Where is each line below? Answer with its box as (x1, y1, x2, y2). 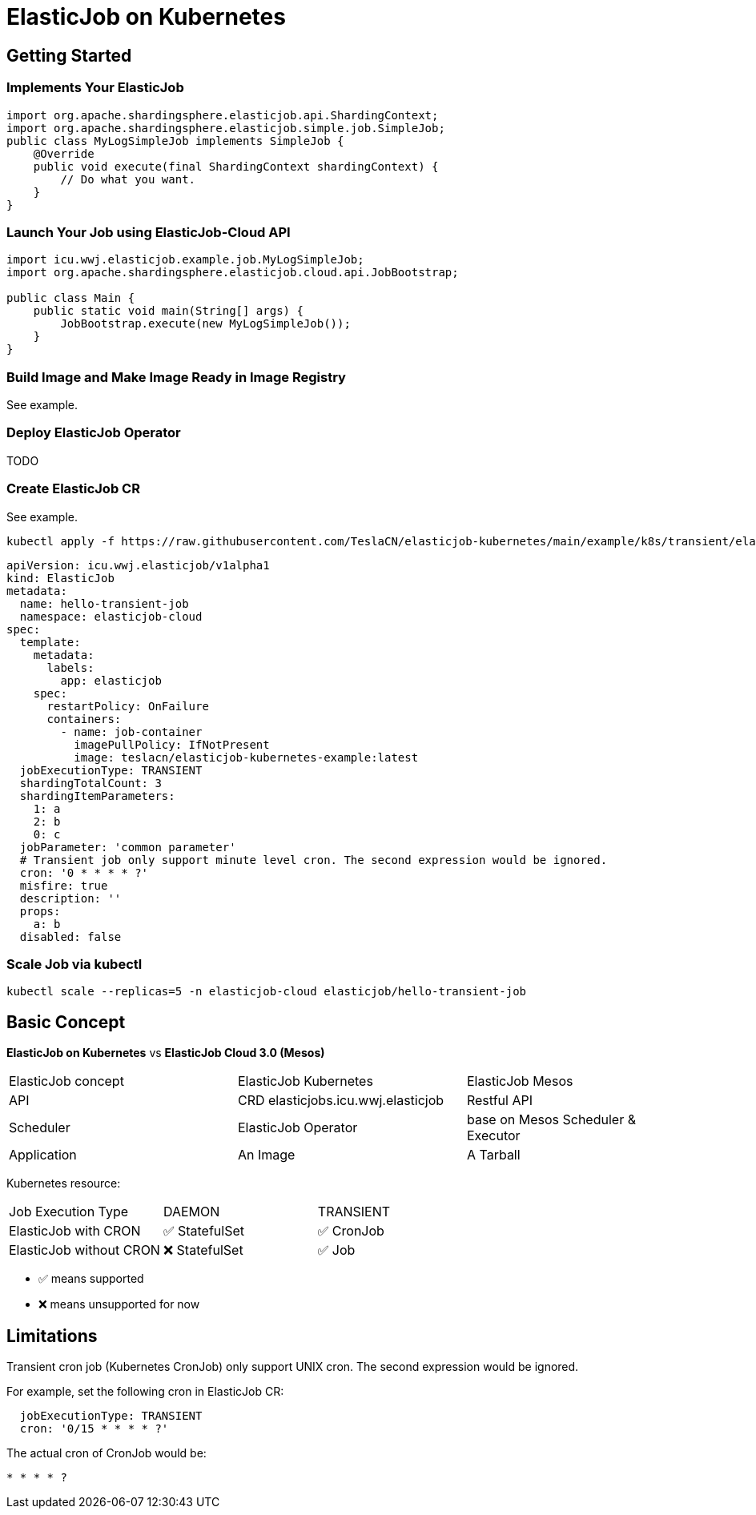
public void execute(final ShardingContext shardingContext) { (33, 159, 439, 173)
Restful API (466, 1092, 533, 1109)
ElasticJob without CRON (9, 1242, 160, 1259)
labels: (46, 661, 94, 674)
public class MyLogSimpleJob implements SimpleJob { (6, 134, 344, 147)
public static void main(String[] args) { (33, 304, 304, 318)
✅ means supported (38, 1272, 144, 1286)
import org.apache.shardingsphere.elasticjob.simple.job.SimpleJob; (6, 121, 445, 135)
